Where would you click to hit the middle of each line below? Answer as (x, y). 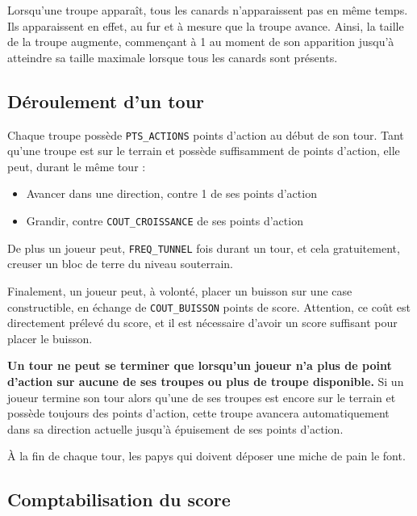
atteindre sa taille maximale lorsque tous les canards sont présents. (173, 57)
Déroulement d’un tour (106, 101)
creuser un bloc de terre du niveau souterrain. (121, 264)
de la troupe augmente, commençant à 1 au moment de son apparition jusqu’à (201, 42)
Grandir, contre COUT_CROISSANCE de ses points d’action (165, 221)
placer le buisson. (50, 338)
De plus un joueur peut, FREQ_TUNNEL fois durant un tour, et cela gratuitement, (204, 248)
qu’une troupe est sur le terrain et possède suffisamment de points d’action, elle (204, 151)
